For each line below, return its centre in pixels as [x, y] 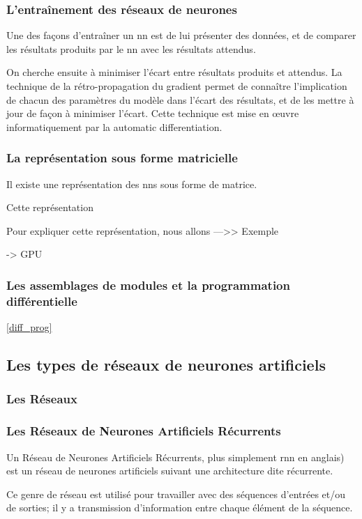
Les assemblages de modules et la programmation [148, 285]
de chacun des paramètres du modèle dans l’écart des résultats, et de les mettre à [180, 99]
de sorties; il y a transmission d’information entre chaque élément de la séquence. [180, 508]
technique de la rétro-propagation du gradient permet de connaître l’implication [177, 86]
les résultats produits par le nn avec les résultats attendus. [131, 48]
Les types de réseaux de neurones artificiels [166, 365]
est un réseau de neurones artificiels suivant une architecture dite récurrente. [170, 471]
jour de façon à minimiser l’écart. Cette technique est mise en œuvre [153, 113]
